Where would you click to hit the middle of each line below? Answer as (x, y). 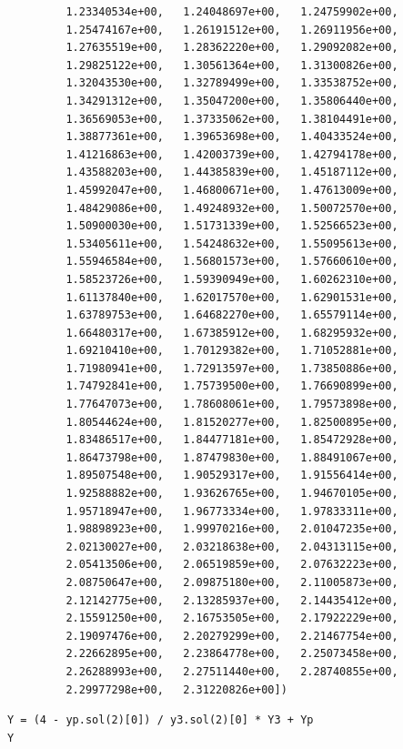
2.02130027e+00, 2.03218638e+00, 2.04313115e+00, (232, 547)
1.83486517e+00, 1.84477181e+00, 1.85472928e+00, (232, 440)
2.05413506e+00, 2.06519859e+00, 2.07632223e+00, (232, 565)
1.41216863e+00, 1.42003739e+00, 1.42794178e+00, (232, 154)
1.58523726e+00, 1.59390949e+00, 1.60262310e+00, (232, 279)
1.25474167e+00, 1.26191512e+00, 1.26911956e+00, (232, 30)
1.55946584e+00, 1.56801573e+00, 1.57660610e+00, (232, 262)
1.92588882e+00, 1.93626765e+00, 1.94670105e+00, (232, 494)
